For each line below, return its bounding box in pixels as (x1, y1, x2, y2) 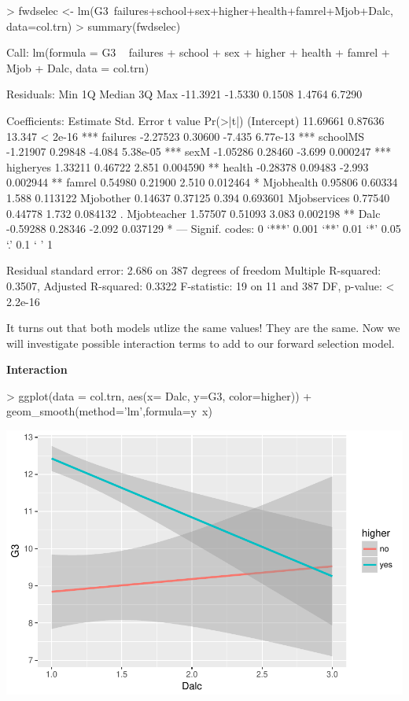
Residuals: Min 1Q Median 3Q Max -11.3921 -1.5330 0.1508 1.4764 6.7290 (6, 86, 363, 102)
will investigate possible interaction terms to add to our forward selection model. (6, 334, 395, 351)
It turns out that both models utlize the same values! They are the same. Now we (6, 319, 400, 336)
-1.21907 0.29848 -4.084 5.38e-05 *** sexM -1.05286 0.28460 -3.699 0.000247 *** (6, 143, 392, 160)
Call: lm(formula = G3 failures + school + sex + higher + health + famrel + (6, 44, 390, 61)
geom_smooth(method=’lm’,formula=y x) (6, 403, 212, 419)
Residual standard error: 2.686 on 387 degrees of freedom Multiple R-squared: (6, 262, 381, 279)
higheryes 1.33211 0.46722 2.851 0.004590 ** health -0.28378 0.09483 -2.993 (6, 158, 369, 175)
